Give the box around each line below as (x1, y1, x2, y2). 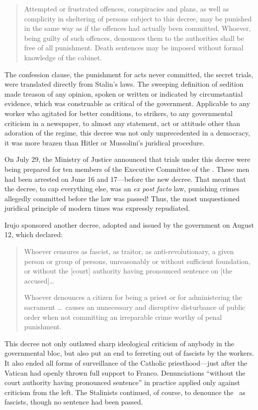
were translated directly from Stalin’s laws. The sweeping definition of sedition (4, 79, 244, 89)
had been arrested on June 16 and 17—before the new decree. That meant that (4, 173, 246, 184)
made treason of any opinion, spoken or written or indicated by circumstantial (4, 88, 243, 99)
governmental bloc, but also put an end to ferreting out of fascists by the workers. (4, 348, 254, 358)
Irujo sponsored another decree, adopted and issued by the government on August (4, 219, 254, 230)
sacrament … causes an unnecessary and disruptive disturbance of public (24, 302, 246, 312)
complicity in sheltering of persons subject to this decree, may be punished (24, 13, 252, 23)
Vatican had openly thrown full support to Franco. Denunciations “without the (4, 367, 246, 378)
